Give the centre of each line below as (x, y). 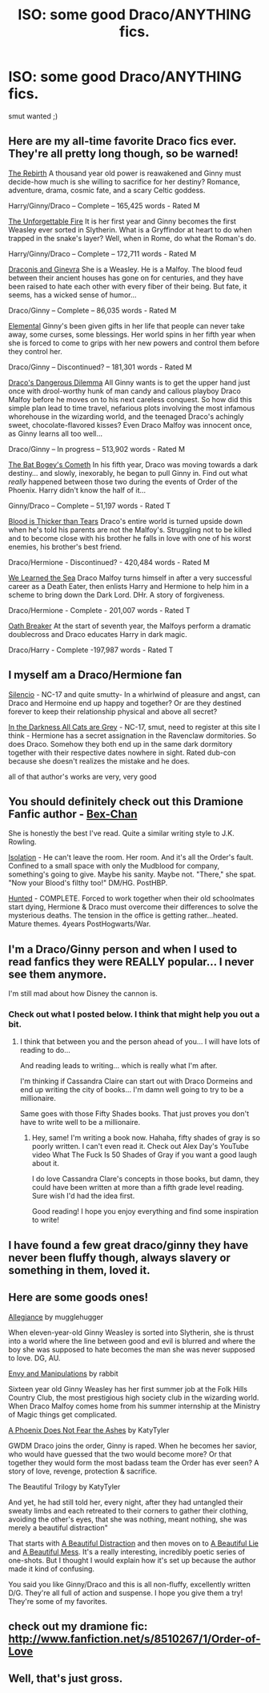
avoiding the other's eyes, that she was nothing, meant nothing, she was (128, 1519)
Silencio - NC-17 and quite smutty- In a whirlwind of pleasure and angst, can (134, 694)
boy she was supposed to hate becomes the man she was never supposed (132, 1349)
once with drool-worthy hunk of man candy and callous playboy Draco (125, 391)
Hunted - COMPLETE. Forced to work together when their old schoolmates (131, 898)
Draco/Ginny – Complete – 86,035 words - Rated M (92, 310)
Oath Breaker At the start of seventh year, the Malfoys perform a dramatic (130, 626)
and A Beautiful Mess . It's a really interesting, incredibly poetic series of (127, 1551)
